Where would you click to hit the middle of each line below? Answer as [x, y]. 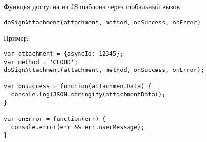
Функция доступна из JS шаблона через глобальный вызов [92, 6]
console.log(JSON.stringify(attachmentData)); [88, 95]
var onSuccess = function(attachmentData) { [78, 86]
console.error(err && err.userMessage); [78, 127]
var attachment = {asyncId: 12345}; [64, 54]
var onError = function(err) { [55, 119]
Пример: [16, 38]
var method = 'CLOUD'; [41, 62]
